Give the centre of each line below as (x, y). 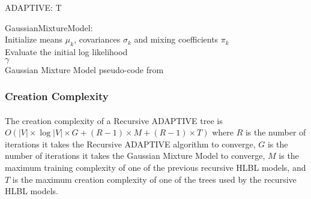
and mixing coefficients (176, 39)
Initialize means (34, 39)
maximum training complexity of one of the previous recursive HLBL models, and (155, 167)
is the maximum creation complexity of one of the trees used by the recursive (154, 179)
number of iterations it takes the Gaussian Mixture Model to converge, (135, 156)
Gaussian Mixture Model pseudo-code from (84, 69)
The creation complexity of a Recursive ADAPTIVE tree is (114, 120)
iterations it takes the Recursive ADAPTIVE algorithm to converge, (130, 144)
